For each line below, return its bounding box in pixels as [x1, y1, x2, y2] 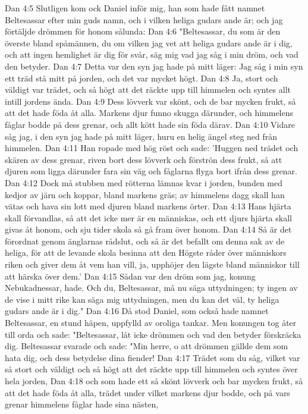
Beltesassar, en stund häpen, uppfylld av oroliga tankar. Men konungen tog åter [5, 316, 297, 329]
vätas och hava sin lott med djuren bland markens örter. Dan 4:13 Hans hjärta [5, 200, 291, 212]
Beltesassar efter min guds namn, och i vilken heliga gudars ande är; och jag [5, 13, 283, 26]
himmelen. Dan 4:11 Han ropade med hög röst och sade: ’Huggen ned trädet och [5, 142, 298, 154]
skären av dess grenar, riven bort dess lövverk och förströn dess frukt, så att [5, 153, 282, 165]
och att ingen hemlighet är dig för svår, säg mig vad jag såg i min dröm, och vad [5, 48, 298, 61]
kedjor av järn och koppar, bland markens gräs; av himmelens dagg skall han [5, 188, 285, 200]
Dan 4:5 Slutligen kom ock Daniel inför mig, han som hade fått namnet [5, 2, 265, 14]
